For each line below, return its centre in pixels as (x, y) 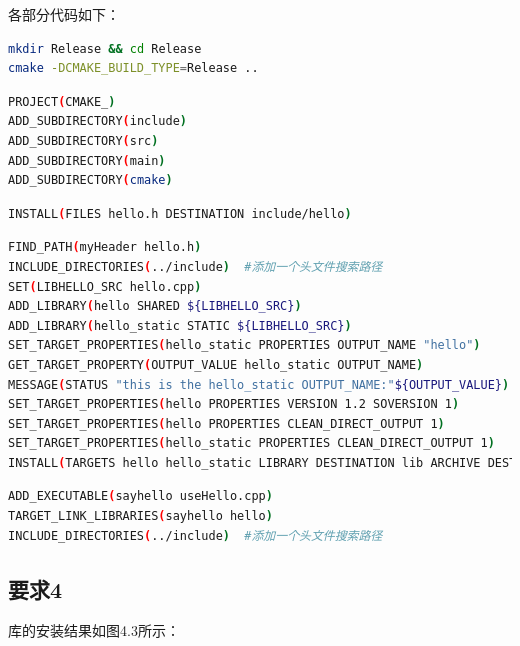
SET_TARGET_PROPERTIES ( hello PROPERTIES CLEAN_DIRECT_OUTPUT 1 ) (226, 423)
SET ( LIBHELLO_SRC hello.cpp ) (105, 286)
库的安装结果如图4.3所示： (94, 630)
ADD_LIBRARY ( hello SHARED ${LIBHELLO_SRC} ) (155, 306)
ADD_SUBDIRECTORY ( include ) (98, 121)
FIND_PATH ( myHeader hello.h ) (105, 247)
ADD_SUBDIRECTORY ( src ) (83, 140)
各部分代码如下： (64, 14)
